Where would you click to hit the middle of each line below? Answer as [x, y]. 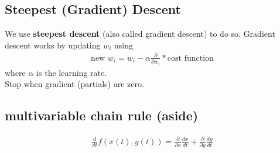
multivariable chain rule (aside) [102, 115]
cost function [190, 58]
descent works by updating [53, 45]
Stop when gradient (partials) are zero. [74, 84]
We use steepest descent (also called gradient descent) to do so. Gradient [140, 34]
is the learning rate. [72, 72]
